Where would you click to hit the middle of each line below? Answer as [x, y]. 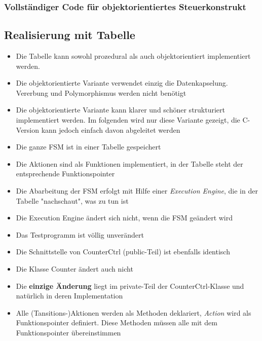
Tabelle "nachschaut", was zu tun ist [72, 200]
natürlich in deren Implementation [69, 296]
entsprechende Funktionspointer [65, 174]
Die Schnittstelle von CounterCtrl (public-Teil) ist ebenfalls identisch [123, 252]
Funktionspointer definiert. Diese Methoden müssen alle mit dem [117, 323]
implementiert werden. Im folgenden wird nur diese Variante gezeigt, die [128, 120]
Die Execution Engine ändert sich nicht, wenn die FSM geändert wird [124, 218]
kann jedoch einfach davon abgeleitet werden [111, 129]
